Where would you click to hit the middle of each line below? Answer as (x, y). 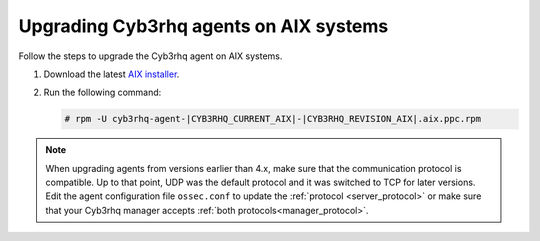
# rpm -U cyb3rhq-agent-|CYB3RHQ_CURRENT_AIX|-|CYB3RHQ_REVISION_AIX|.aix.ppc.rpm (273, 119)
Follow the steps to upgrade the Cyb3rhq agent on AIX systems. (150, 56)
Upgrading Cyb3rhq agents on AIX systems (203, 26)
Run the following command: (102, 92)
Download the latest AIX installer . (111, 74)
